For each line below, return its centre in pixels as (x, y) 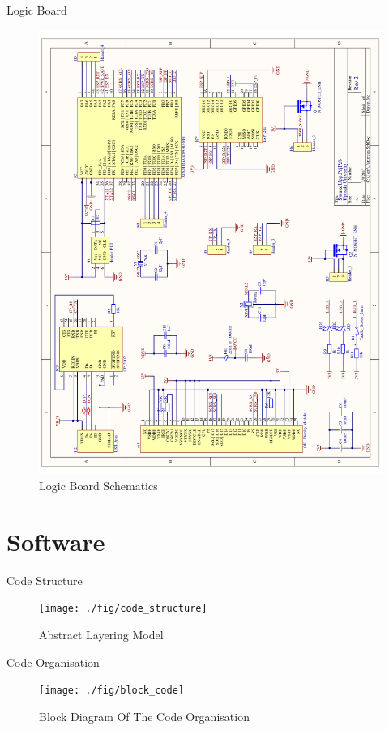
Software (56, 541)
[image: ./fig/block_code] (111, 691)
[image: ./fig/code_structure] (123, 609)
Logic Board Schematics (98, 486)
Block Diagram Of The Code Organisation (144, 716)
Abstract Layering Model (101, 635)
